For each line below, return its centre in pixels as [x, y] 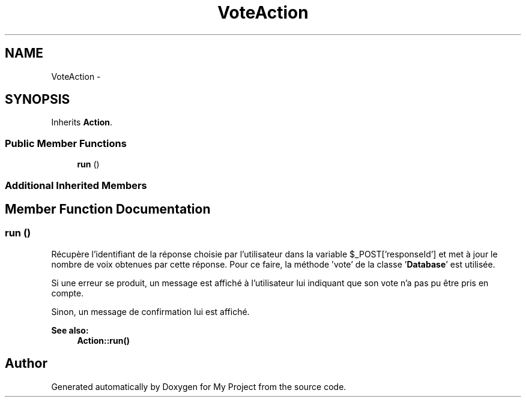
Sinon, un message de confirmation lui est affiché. [150, 311]
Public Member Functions [66, 143]
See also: [70, 330]
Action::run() [104, 340]
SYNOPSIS [38, 100]
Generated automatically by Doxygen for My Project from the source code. [199, 386]
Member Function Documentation [108, 209]
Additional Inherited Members [76, 185]
